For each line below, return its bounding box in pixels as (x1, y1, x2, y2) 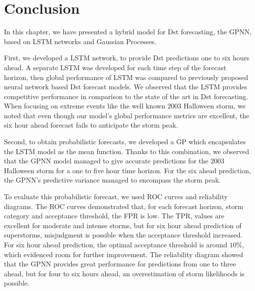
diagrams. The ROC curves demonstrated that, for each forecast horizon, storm (4, 201, 243, 211)
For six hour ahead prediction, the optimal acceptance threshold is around (4, 239, 227, 249)
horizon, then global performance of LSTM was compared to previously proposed (4, 72, 248, 82)
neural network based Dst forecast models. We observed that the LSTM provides (4, 81, 248, 92)
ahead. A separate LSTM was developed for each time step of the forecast (4, 62, 227, 72)
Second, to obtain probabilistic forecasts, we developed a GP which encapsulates (4, 136, 246, 147)
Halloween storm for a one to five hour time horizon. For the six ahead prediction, (4, 165, 251, 175)
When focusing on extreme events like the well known (4, 101, 166, 111)
